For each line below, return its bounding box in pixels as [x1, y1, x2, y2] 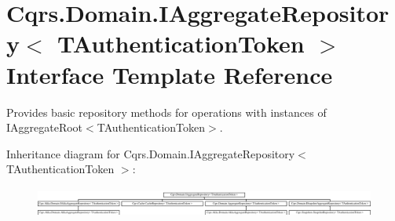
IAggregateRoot [6, 119, 83, 136]
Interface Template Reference [6, 58, 333, 90]
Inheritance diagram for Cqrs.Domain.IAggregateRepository [6, 145, 295, 161]
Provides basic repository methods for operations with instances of [6, 103, 327, 120]
